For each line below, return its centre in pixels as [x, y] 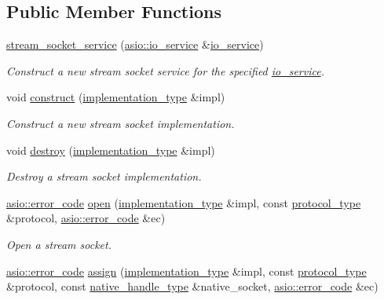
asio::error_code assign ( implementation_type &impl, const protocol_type [187, 271]
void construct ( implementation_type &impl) [116, 97]
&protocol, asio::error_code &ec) [86, 218]
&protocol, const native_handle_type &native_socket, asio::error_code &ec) [192, 286]
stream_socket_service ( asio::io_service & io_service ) [135, 44]
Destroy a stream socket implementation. [104, 176]
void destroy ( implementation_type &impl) [111, 150]
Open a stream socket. [59, 244]
